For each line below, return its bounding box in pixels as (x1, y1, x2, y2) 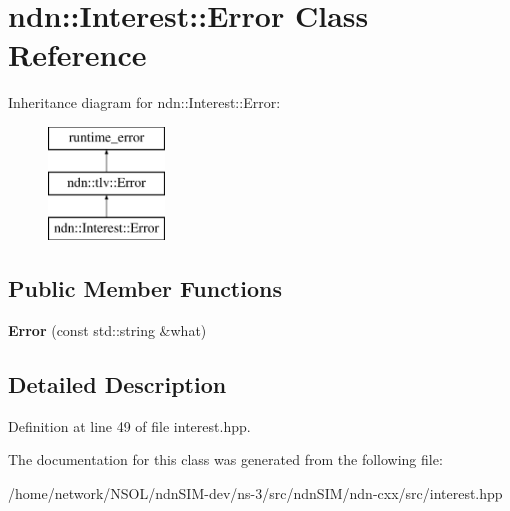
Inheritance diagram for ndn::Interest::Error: (8, 92, 281, 113)
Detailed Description (8, 369, 227, 400)
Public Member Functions (8, 273, 282, 304)
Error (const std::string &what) (8, 320, 207, 341)
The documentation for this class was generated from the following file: (8, 449, 443, 470)
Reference (8, 34, 147, 75)
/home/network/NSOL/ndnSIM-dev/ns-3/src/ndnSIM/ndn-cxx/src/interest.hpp (8, 483, 503, 504)
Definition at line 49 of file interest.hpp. (8, 415, 251, 436)
